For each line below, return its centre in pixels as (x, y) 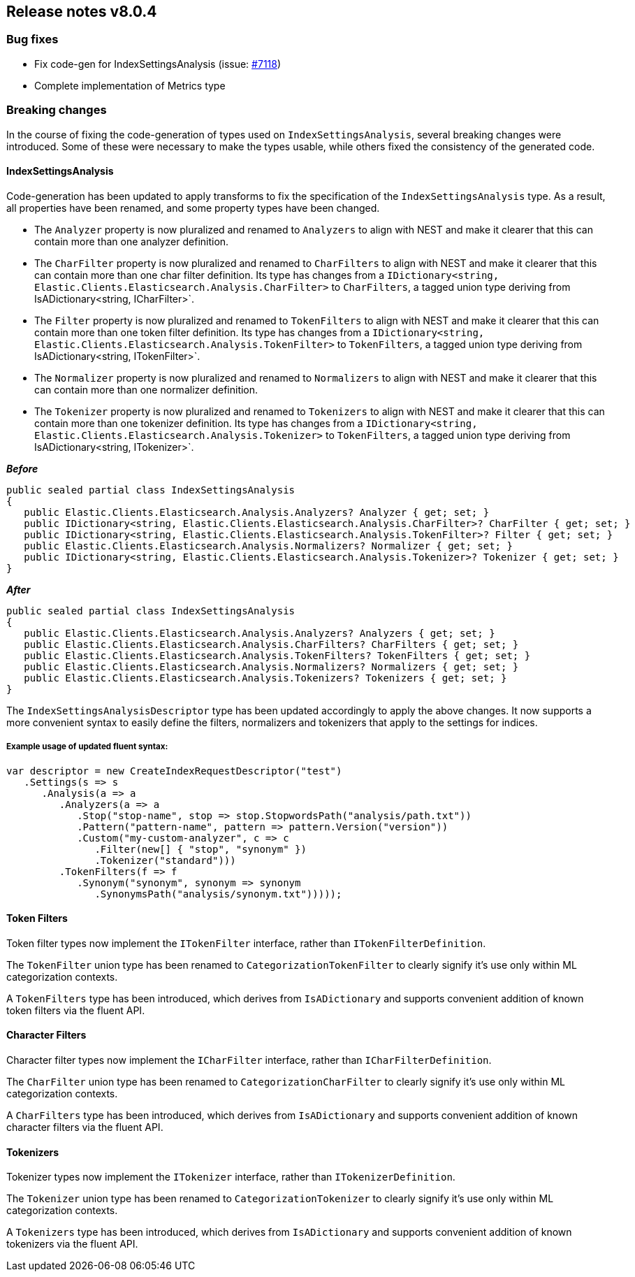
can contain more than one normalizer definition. (146, 389)
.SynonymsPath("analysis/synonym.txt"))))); (218, 894)
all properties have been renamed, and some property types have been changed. (193, 208)
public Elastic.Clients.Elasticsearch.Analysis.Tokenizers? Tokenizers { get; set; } (265, 678)
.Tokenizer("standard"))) (165, 860)
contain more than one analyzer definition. (132, 241)
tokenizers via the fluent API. (72, 1244)
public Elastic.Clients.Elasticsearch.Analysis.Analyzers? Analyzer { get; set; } (257, 512)
